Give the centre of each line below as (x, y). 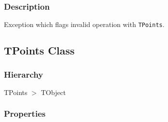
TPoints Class (39, 50)
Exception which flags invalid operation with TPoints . (84, 24)
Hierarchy (23, 74)
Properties (25, 114)
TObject (53, 92)
